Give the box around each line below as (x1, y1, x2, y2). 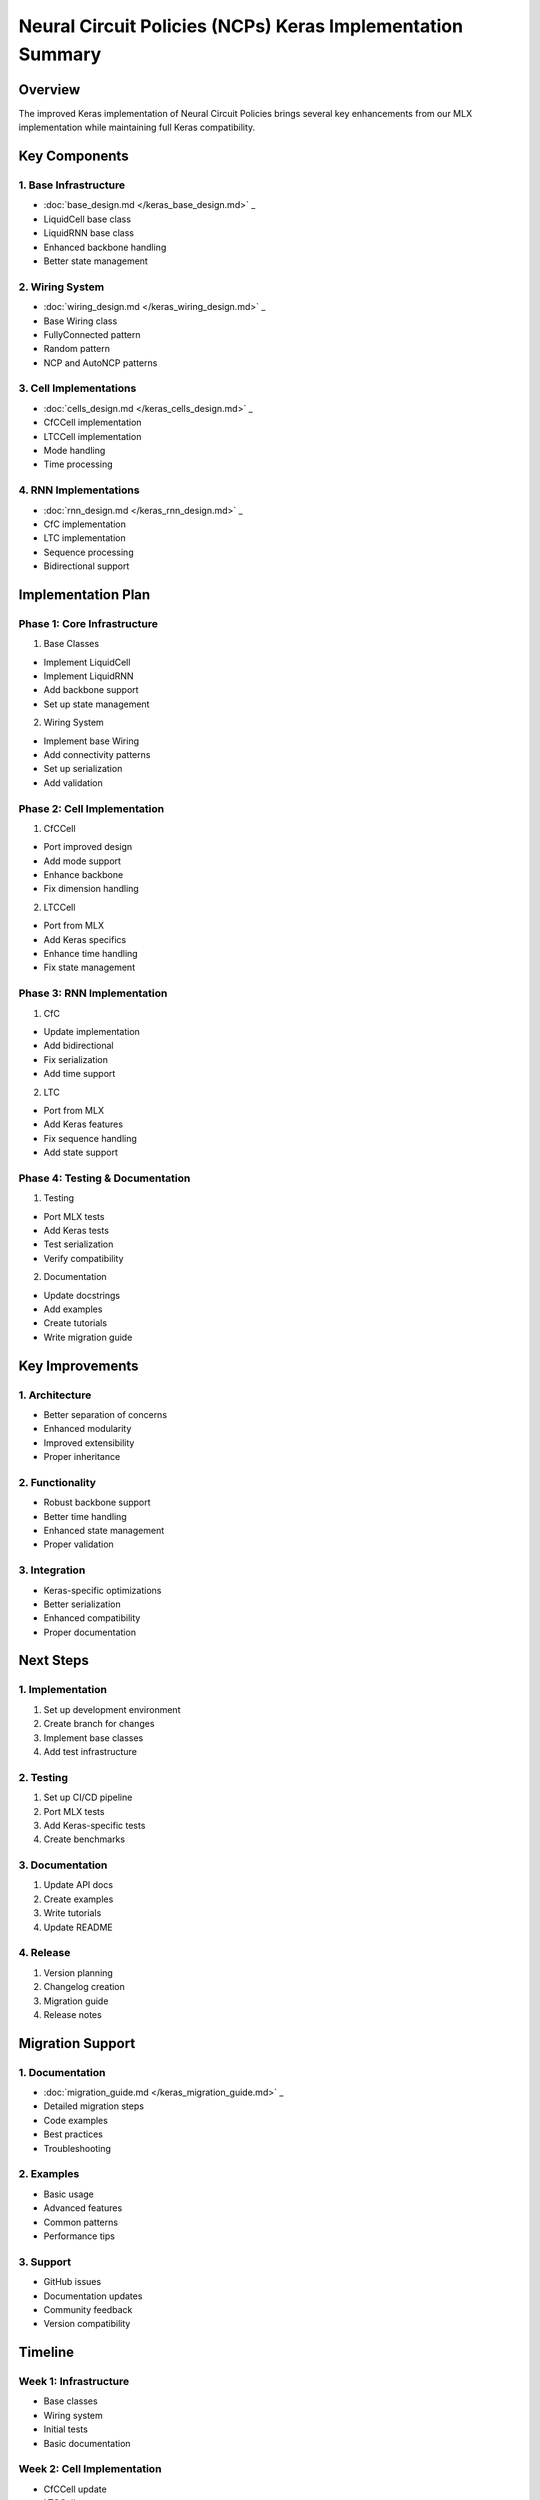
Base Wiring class (43, 315, 118, 327)
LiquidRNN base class (43, 227, 135, 239)
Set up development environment (43, 1703, 181, 1715)
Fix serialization (43, 1053, 109, 1065)
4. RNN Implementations (18, 483, 140, 497)
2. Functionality (18, 1475, 97, 1489)
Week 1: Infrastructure (18, 2375, 130, 2389)
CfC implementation (43, 518, 127, 530)
